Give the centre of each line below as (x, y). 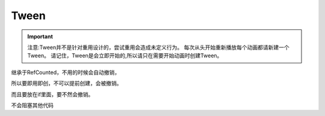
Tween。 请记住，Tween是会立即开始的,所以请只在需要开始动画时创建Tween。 (125, 56)
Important (40, 36)
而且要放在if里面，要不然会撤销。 (52, 94)
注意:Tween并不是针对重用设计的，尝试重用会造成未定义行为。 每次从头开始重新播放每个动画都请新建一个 (158, 47)
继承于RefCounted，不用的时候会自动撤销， (66, 72)
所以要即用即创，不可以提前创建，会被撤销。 (67, 83)
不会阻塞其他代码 (32, 105)
